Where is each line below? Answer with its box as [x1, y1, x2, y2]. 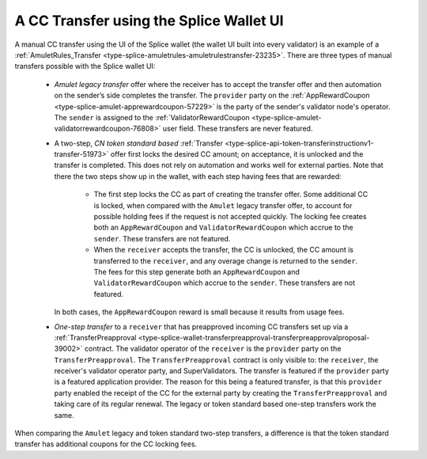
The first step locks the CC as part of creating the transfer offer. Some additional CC [93, 190, 368, 199]
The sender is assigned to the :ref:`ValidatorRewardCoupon [54, 112, 251, 122]
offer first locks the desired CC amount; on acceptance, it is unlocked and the [110, 150, 364, 159]
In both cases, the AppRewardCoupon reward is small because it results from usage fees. [54, 307, 345, 317]
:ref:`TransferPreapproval [54, 332, 137, 342]
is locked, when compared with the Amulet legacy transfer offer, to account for [93, 200, 353, 210]
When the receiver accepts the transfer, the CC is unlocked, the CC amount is [93, 245, 353, 255]
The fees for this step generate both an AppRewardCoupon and [93, 267, 300, 276]
